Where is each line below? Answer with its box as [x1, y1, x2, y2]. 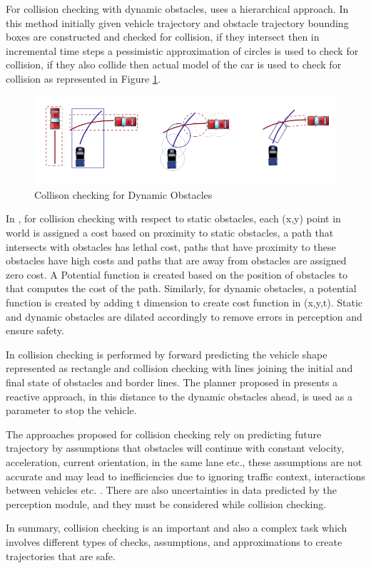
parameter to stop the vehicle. [6, 403, 137, 418]
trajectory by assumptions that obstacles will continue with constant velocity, [6, 440, 345, 455]
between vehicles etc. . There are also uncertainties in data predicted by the [6, 482, 337, 497]
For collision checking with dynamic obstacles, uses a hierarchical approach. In [6, 1, 349, 16]
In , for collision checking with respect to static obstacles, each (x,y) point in [6, 211, 341, 226]
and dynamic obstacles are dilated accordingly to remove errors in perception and [6, 309, 362, 324]
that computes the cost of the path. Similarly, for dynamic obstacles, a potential [6, 281, 357, 296]
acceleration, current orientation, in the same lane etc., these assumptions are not [6, 454, 362, 469]
